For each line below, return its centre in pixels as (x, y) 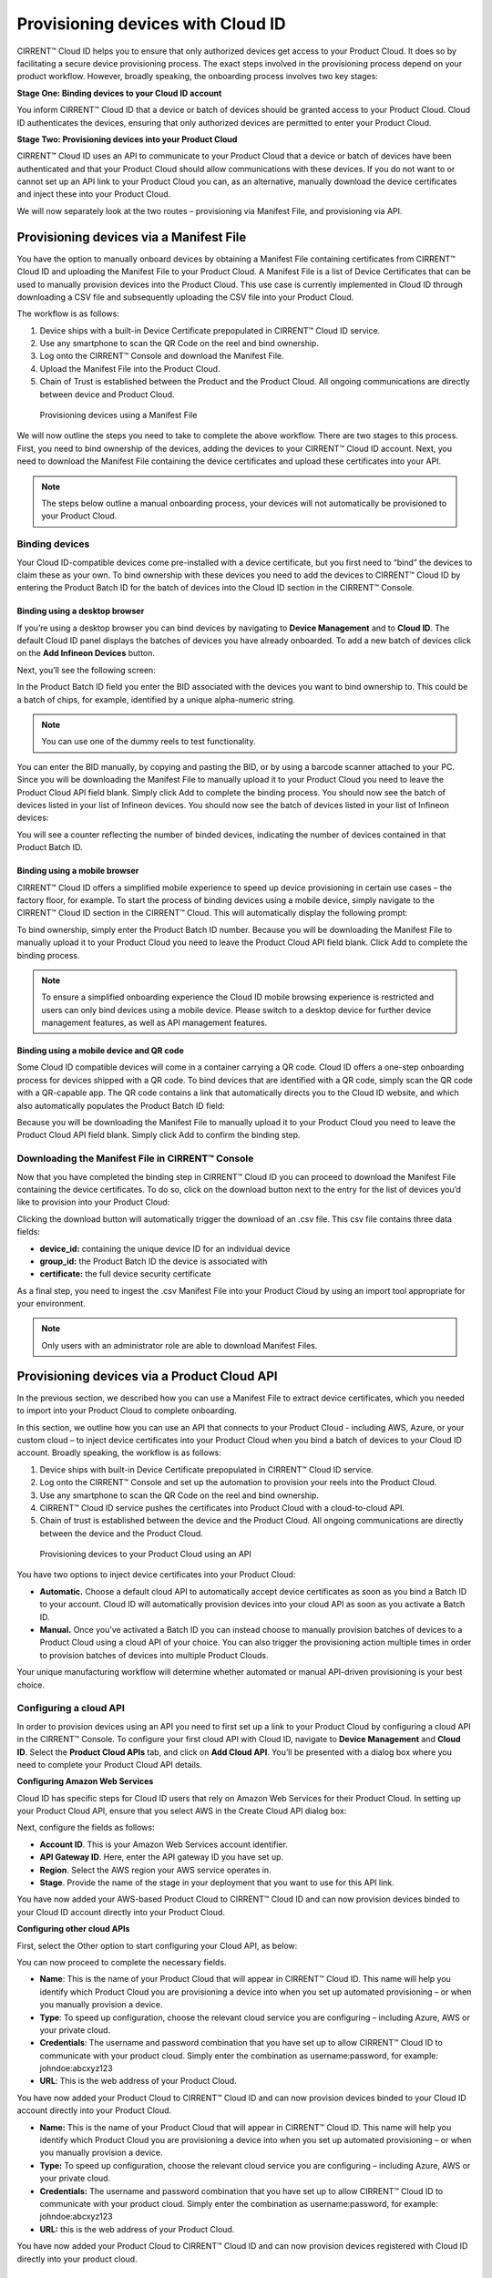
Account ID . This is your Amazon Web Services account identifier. (164, 1844)
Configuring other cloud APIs (73, 1929)
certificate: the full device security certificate (125, 1274)
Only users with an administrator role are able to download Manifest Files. (179, 1345)
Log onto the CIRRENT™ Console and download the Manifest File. (162, 356)
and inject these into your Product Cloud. (94, 194)
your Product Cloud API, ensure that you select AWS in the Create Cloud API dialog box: (182, 1811)
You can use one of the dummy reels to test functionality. (149, 742)
